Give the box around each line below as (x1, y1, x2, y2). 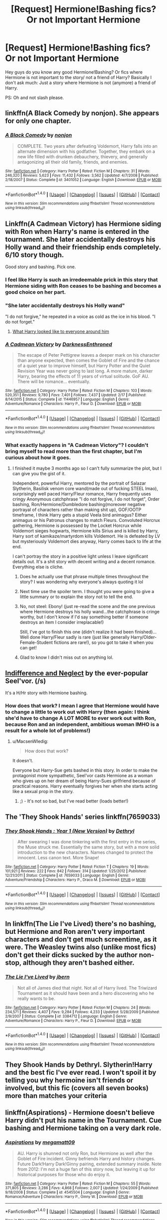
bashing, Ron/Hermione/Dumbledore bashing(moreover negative (12, 502, 146, 508)
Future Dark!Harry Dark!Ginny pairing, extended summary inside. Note (17, 1161, 162, 1167)
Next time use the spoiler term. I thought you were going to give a (19, 589, 155, 595)
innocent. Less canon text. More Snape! (17, 855, 99, 861)
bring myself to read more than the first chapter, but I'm (5, 448, 143, 455)
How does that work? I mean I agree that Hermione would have (5, 702, 160, 709)
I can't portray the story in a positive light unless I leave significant (12, 553, 148, 559)
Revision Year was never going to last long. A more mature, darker (17, 368, 153, 374)
